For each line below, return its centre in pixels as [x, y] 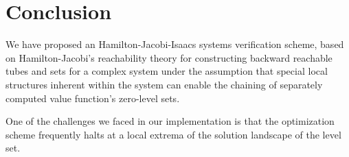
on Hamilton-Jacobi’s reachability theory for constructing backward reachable [169, 57]
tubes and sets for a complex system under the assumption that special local [167, 71]
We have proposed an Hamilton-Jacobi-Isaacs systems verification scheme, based [175, 44]
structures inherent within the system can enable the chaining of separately [164, 84]
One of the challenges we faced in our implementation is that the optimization [170, 121]
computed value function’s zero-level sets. [93, 98]
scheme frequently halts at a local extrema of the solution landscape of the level [173, 134]
